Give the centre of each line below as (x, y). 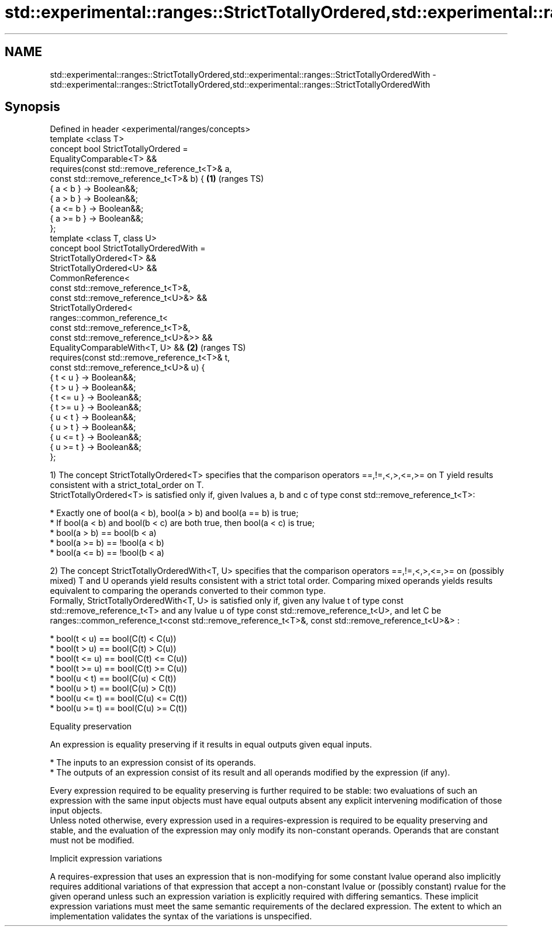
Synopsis (32, 107)
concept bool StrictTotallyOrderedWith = (128, 248)
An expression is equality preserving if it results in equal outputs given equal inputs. (211, 745)
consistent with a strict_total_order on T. (127, 485)
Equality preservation (91, 726)
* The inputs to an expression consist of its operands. (153, 763)
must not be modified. (92, 840)
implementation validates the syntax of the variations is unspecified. (181, 916)
